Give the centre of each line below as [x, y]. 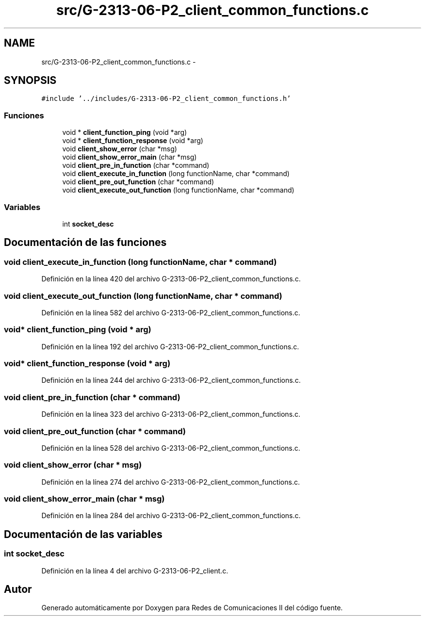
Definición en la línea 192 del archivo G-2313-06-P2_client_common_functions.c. [170, 346]
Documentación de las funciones [85, 243]
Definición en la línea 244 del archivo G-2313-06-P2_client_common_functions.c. [171, 380]
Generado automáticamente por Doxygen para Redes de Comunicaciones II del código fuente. [192, 608]
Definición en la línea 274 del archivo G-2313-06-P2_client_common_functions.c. [171, 482]
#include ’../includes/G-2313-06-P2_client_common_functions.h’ [166, 99]
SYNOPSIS [30, 81]
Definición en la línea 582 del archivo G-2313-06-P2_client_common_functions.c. [171, 312]
